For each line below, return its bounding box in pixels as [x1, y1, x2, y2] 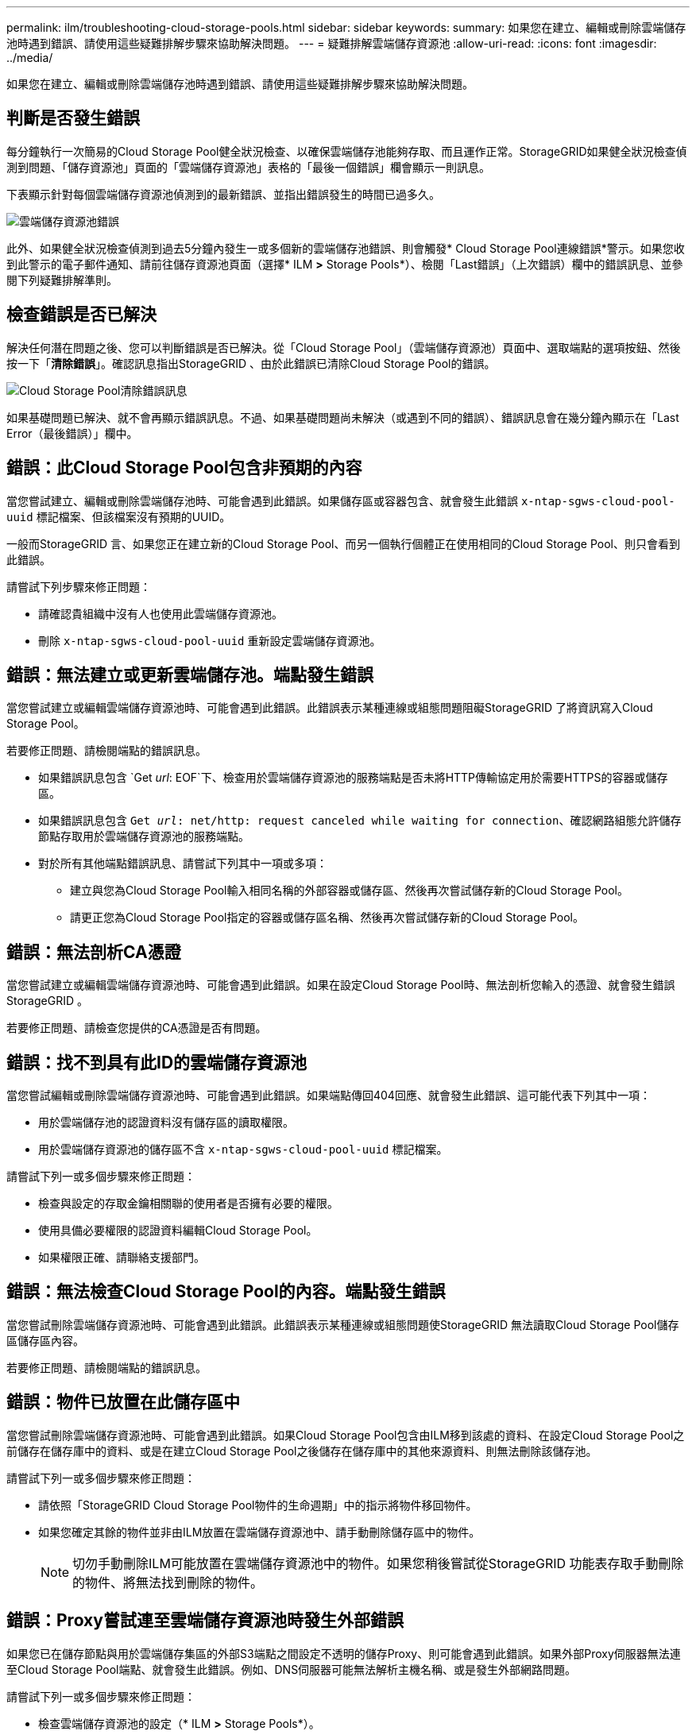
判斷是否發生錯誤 [6, 108, 140, 129]
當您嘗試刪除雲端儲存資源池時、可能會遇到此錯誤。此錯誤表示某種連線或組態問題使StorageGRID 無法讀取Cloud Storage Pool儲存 [6, 1317, 679, 1331]
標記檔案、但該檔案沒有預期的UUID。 [36, 509, 231, 524]
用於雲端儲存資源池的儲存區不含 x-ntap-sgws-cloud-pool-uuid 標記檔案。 [38, 1142, 448, 1157]
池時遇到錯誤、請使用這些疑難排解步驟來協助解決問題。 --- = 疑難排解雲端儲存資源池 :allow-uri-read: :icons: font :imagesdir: [6, 37, 657, 50]
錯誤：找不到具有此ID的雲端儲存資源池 [6, 1052, 307, 1072]
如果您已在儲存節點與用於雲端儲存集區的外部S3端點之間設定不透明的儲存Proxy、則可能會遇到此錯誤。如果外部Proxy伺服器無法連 [6, 1646, 681, 1660]
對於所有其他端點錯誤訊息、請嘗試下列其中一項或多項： [38, 856, 327, 871]
